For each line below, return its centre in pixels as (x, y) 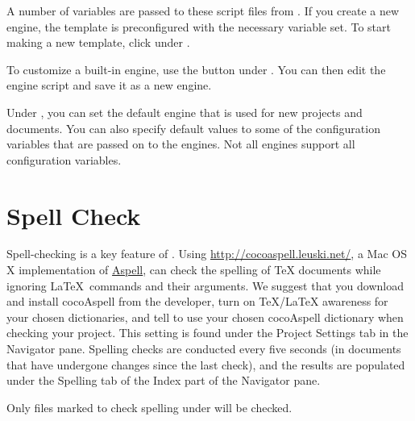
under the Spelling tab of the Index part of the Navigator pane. (164, 380)
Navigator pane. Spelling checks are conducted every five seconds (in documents (204, 349)
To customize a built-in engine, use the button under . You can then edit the (196, 69)
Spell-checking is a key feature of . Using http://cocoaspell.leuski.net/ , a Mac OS (207, 254)
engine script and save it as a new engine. (109, 85)
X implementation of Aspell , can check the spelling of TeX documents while (194, 270)
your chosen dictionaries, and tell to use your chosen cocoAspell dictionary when (205, 317)
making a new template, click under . (98, 42)
